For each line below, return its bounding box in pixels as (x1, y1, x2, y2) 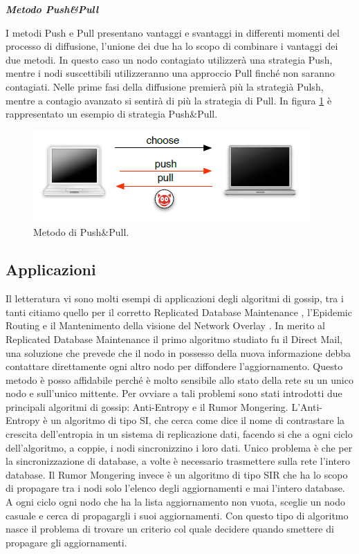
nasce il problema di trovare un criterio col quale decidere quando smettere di (6, 521, 334, 536)
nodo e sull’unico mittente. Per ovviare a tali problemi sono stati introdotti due (6, 386, 342, 400)
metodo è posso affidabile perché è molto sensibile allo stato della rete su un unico (6, 372, 353, 387)
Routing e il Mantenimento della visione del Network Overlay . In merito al (6, 318, 325, 333)
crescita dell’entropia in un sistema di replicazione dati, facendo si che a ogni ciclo (6, 427, 353, 441)
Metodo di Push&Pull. (33, 225, 129, 239)
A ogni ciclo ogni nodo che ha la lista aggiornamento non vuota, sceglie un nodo (6, 495, 345, 509)
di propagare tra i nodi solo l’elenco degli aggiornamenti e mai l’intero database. (6, 481, 345, 495)
